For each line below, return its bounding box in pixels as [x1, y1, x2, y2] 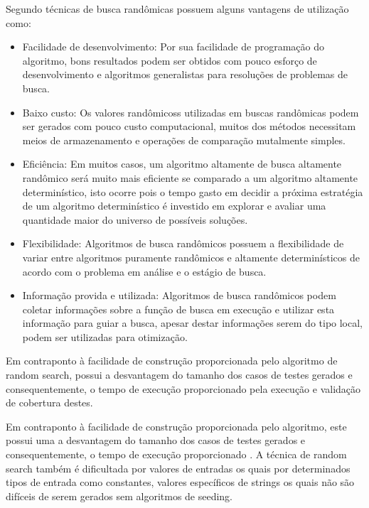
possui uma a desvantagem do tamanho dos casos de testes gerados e [6, 433, 306, 448]
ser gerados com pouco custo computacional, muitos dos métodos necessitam [22, 119, 356, 134]
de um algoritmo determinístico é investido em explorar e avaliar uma [22, 198, 326, 213]
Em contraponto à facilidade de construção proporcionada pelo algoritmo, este [6, 418, 347, 433]
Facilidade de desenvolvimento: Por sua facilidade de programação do [22, 39, 324, 54]
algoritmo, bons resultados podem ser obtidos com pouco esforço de [22, 53, 317, 67]
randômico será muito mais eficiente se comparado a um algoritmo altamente [22, 170, 358, 185]
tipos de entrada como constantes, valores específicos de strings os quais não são [6, 475, 355, 490]
